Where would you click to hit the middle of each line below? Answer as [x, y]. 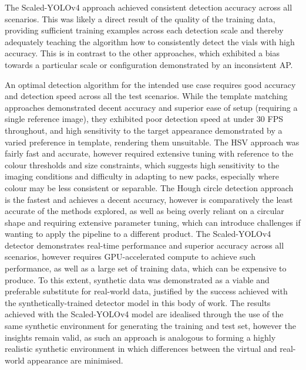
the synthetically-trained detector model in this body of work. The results [138, 302]
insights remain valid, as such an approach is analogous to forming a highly [140, 337]
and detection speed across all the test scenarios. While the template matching [146, 96]
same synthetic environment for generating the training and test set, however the [150, 326]
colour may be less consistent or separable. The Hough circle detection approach [149, 187]
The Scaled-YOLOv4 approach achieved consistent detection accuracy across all [149, 7]
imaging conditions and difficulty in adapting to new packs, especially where [142, 176]
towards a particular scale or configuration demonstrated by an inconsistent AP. [149, 64]
